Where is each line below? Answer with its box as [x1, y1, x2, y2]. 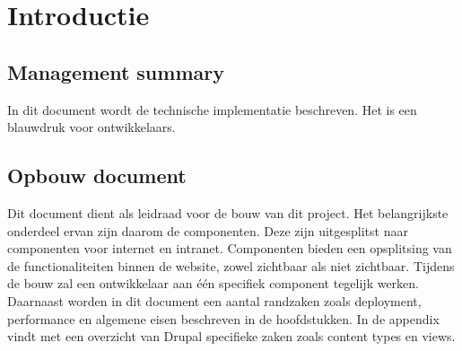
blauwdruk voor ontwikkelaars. [7, 118, 176, 136]
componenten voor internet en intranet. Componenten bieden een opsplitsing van [7, 239, 452, 258]
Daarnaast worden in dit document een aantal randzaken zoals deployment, [7, 291, 422, 310]
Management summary [7, 57, 224, 85]
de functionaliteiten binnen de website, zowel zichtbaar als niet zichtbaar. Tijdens [7, 256, 455, 275]
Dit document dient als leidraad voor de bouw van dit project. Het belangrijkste [7, 203, 449, 222]
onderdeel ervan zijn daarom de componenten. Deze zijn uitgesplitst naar [7, 221, 408, 240]
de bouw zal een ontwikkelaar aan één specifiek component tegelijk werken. [7, 274, 420, 293]
